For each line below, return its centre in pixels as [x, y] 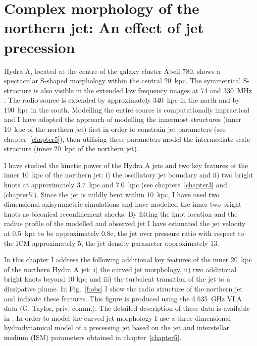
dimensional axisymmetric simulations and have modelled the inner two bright [123, 204]
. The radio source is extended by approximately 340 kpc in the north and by [122, 100]
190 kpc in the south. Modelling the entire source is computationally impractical [127, 109]
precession [40, 47]
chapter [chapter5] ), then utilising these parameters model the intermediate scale [127, 139]
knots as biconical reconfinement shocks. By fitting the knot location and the [121, 213]
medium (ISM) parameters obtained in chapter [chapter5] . [93, 337]
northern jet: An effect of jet [104, 28]
